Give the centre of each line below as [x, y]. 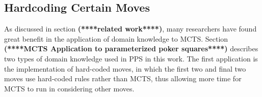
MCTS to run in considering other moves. [69, 88]
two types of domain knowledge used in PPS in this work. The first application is [131, 58]
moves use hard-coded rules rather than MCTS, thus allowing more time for [123, 78]
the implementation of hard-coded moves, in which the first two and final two [125, 68]
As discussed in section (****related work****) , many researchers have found [130, 29]
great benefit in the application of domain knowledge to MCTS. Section [116, 38]
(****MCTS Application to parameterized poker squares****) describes [131, 48]
